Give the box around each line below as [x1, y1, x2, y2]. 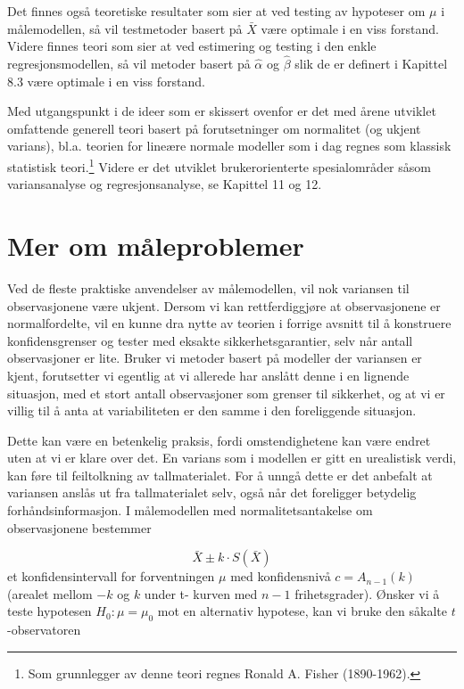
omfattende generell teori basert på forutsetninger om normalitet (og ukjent [7, 119, 421, 137]
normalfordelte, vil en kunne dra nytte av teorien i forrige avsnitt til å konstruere [7, 314, 452, 332]
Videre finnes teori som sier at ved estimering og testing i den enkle [7, 37, 377, 55]
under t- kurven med [144, 584, 258, 603]
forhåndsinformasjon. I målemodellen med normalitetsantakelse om [7, 501, 373, 520]
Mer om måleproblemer [7, 227, 304, 263]
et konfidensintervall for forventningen [7, 567, 215, 586]
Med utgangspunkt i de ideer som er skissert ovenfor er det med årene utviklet [7, 102, 436, 120]
